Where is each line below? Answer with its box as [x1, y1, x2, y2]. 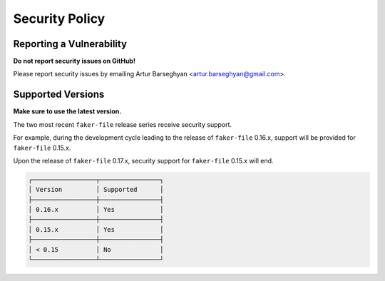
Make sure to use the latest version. [13, 107, 122, 116]
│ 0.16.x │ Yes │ [28, 205, 164, 214]
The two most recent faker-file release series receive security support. [13, 120, 232, 128]
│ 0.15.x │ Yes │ [28, 225, 164, 233]
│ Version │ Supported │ [28, 185, 164, 194]
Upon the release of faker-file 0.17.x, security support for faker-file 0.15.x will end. [13, 156, 274, 165]
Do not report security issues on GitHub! [13, 57, 135, 66]
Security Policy [13, 11, 106, 26]
